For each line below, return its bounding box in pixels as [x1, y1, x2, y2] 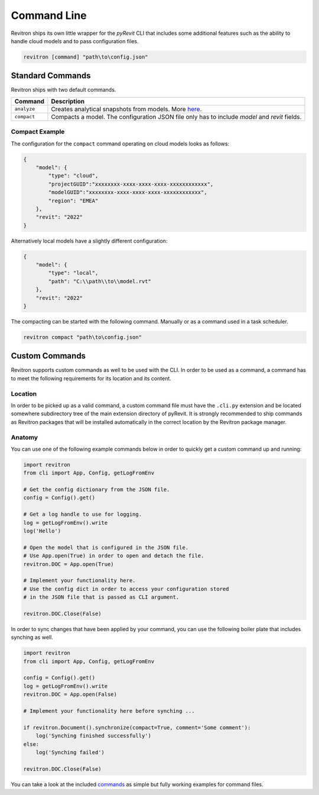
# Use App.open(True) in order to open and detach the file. [23, 552, 204, 559]
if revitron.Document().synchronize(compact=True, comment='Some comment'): [23, 724, 251, 731]
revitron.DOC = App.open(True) [23, 561, 115, 567]
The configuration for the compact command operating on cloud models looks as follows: [11, 140, 230, 147]
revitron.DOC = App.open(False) [23, 691, 118, 698]
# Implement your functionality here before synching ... [23, 707, 195, 715]
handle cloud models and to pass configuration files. [11, 37, 139, 44]
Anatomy [11, 433, 38, 441]
